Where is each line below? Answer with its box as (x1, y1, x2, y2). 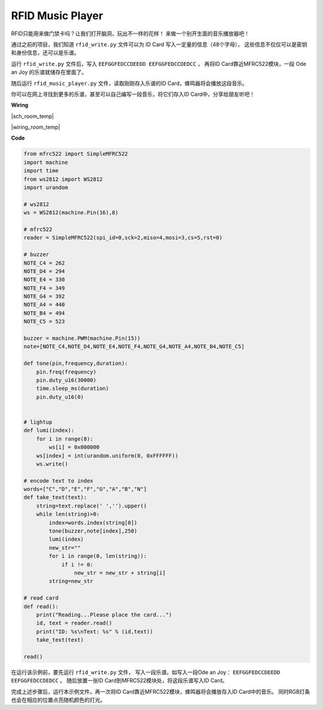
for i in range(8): (36, 435, 94, 442)
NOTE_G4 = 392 (23, 293, 65, 300)
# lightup (23, 418, 53, 425)
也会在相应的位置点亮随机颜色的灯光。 (11, 696, 106, 703)
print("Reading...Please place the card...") (36, 611, 172, 618)
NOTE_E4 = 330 (23, 276, 65, 283)
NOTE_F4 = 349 (23, 284, 65, 292)
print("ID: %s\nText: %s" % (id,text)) (36, 628, 154, 635)
